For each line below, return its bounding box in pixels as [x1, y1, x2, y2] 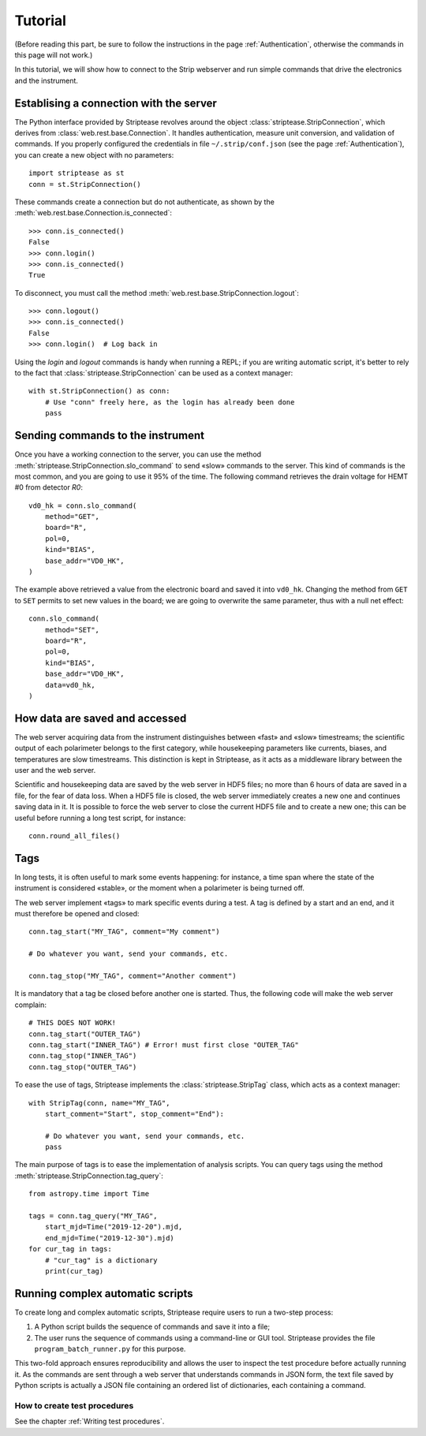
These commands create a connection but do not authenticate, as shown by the [14, 197, 275, 207]
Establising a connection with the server [14, 96, 217, 110]
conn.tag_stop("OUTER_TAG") [28, 1062, 137, 1072]
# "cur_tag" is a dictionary [44, 1255, 158, 1265]
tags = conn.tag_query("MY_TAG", [28, 1211, 158, 1221]
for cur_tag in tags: [28, 1244, 112, 1254]
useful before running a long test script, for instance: [14, 813, 186, 822]
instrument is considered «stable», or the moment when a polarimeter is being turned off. [14, 883, 305, 893]
